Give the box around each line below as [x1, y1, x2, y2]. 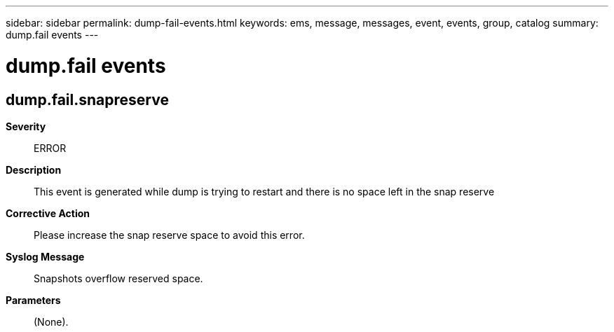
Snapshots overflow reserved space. [34, 272, 203, 284]
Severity [6, 120, 46, 132]
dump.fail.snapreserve [6, 90, 169, 109]
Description [6, 163, 62, 176]
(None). [34, 315, 69, 328]
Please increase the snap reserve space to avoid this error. [34, 228, 305, 241]
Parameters [6, 293, 61, 306]
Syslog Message [6, 250, 85, 263]
